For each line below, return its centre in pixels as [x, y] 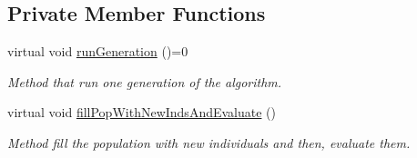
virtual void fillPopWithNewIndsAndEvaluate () [142, 112]
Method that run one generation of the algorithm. [145, 81]
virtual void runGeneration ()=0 [98, 51]
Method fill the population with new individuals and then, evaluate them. [209, 142]
